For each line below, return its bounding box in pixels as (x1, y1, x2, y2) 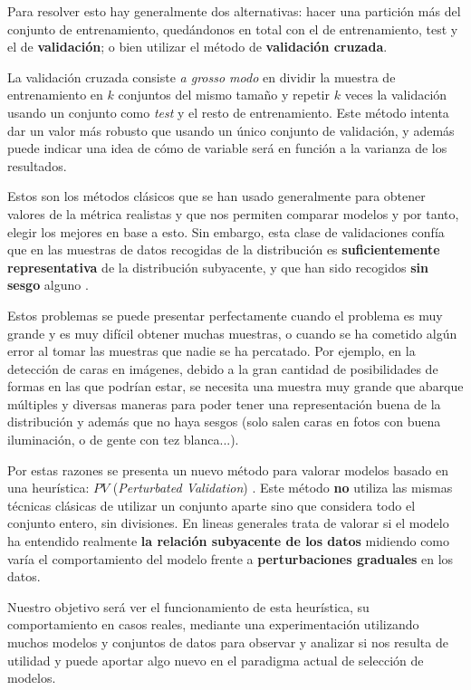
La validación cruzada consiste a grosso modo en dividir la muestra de (7, 67, 396, 86)
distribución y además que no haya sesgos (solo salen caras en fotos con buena (7, 412, 441, 431)
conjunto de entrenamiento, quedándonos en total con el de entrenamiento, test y (7, 19, 458, 38)
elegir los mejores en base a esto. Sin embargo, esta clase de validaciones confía (7, 222, 445, 241)
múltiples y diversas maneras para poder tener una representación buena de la (7, 394, 441, 413)
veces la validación (344, 85, 447, 104)
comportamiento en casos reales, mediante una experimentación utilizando (7, 615, 419, 634)
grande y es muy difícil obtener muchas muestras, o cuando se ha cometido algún (7, 323, 457, 342)
